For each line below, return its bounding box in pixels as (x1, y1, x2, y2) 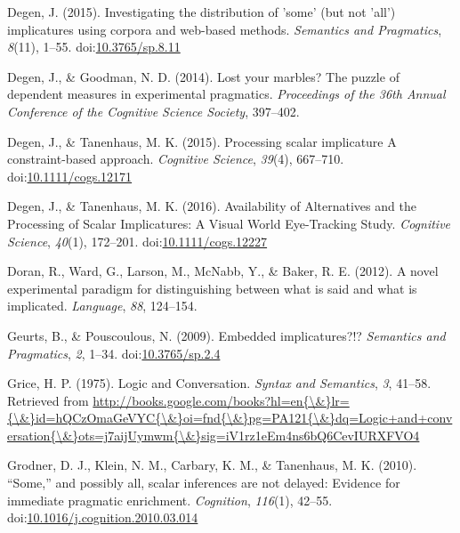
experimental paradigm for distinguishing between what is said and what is (7, 279, 417, 297)
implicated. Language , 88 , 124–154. (7, 296, 198, 315)
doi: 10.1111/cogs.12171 (7, 166, 133, 185)
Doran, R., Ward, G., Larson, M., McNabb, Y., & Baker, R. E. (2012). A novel (7, 262, 439, 280)
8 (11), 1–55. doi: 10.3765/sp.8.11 (7, 37, 181, 56)
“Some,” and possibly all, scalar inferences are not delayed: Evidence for (7, 473, 400, 492)
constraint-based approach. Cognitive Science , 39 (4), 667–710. (7, 149, 344, 168)
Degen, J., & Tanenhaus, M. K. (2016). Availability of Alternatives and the (7, 197, 416, 215)
